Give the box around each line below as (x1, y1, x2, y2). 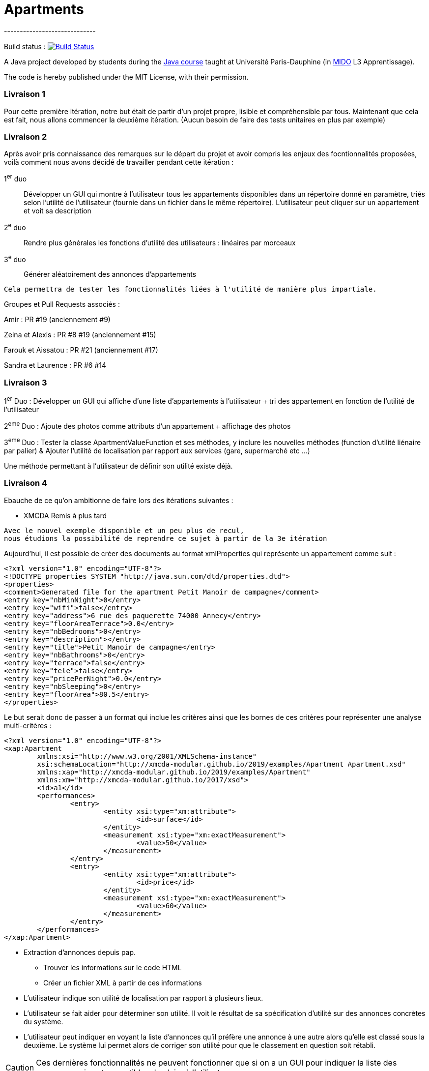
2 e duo (4, 221, 26, 232)
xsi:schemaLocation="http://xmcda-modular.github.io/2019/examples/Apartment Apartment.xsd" (37, 760, 406, 768)
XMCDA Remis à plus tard (24, 511, 107, 520)
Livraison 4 (4, 478, 48, 488)
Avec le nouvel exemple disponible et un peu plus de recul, (4, 526, 244, 535)
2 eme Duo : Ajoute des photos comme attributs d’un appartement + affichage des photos (4, 420, 291, 430)
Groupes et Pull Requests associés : (4, 300, 120, 309)
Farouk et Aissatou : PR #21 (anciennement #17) (4, 346, 158, 355)
